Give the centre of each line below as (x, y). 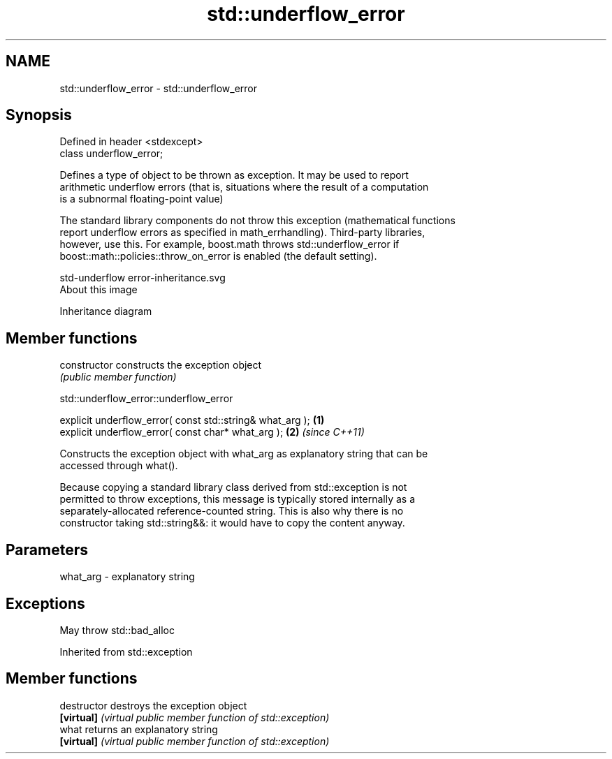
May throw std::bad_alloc (117, 630)
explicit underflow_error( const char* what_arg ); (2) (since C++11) (212, 432)
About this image (99, 290)
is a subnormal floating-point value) (141, 199)
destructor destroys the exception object (153, 705)
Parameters (47, 550)
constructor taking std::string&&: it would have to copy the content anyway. (232, 523)
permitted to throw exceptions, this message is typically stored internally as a (237, 499)
